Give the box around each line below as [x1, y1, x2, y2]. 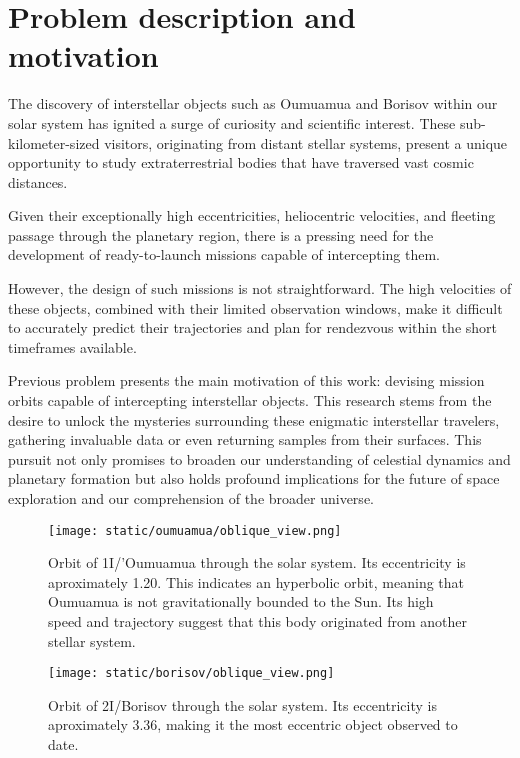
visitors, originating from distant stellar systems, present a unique [104, 132, 508, 153]
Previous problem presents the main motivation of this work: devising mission [8, 370, 485, 391]
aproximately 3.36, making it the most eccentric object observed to [48, 714, 458, 735]
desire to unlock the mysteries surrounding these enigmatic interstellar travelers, [8, 409, 500, 430]
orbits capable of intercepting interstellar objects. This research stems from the [8, 390, 492, 411]
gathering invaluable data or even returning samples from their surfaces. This [8, 429, 482, 450]
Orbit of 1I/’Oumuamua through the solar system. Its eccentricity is [48, 552, 466, 573]
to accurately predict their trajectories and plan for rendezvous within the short [8, 317, 498, 338]
